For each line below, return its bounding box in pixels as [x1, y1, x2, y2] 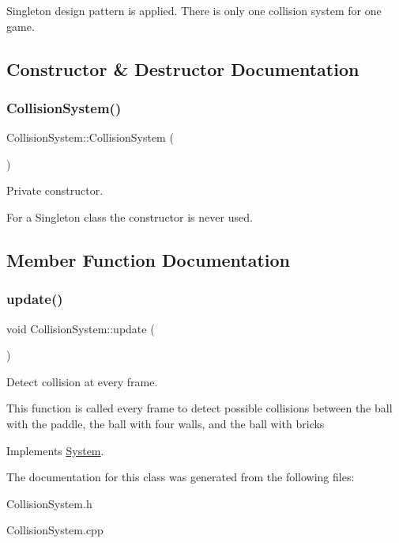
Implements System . [6, 442, 104, 458]
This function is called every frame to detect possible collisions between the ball [6, 400, 393, 416]
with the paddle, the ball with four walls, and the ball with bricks [6, 415, 325, 431]
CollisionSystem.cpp [6, 522, 104, 538]
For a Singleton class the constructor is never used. [6, 208, 253, 225]
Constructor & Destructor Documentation [6, 56, 359, 81]
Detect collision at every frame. [6, 373, 158, 389]
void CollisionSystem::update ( [6, 320, 155, 336]
